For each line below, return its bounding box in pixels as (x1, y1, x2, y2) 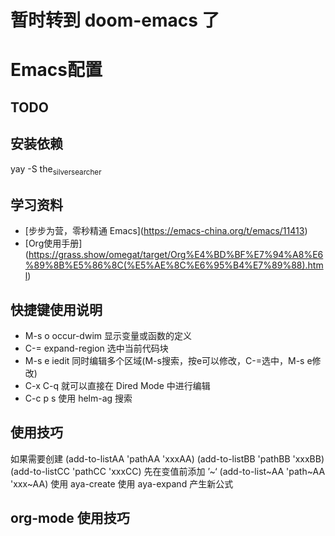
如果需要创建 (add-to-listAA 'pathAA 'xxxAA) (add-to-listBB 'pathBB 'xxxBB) (10, 452, 325, 465)
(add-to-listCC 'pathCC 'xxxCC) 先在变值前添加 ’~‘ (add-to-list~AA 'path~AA (10, 465, 326, 477)
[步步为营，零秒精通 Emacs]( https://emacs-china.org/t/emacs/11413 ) (24, 225, 308, 237)
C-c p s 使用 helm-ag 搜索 (24, 392, 133, 404)
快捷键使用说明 (10, 301, 103, 318)
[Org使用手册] (24, 237, 83, 250)
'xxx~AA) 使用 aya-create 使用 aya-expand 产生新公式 (10, 477, 234, 490)
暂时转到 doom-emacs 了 (10, 9, 220, 32)
